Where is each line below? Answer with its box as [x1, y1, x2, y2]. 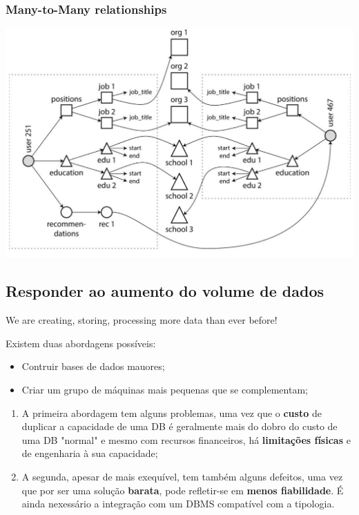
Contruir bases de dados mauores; [21, 359, 165, 373]
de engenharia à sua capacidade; [21, 446, 158, 460]
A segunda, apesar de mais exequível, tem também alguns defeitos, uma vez [21, 469, 343, 483]
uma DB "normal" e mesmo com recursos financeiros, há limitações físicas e [21, 432, 351, 447]
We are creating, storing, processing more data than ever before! [6, 313, 278, 327]
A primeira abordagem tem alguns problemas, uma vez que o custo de [21, 405, 322, 420]
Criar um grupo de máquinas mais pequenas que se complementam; [21, 382, 308, 397]
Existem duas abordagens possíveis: [6, 336, 156, 350]
